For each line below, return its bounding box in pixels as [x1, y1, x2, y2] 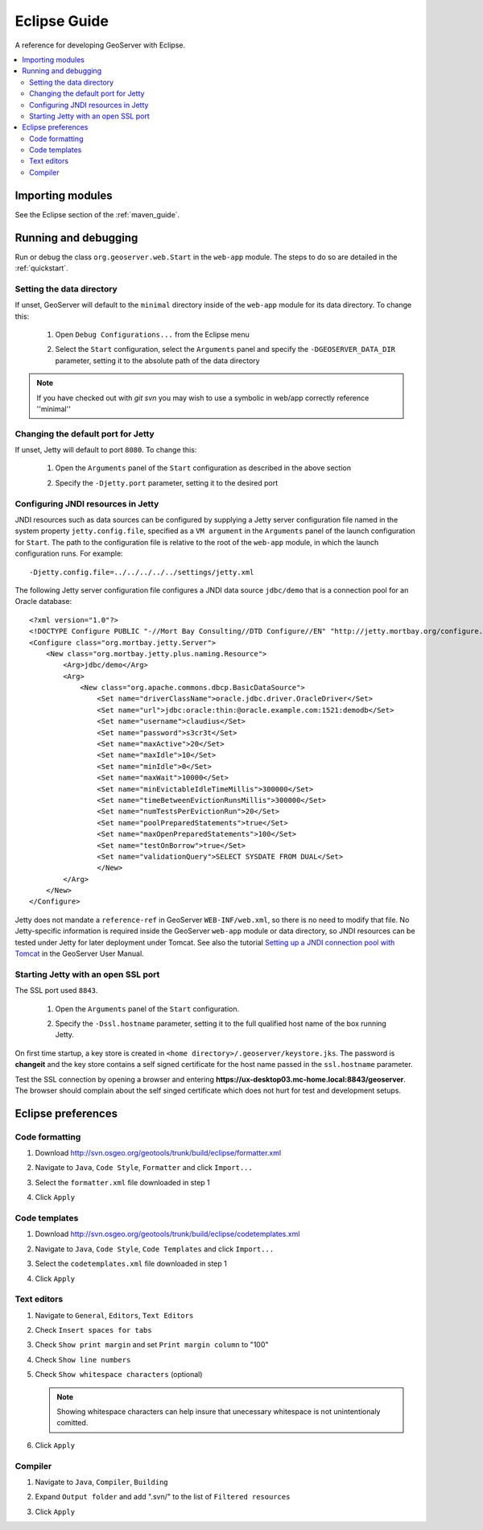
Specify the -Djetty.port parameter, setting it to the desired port [55, 478, 279, 487]
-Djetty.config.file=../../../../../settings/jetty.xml [29, 568, 254, 577]
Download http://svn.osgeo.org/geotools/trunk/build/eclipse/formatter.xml [35, 1148, 282, 1158]
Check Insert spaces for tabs [35, 1325, 152, 1335]
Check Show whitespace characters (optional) [35, 1370, 203, 1379]
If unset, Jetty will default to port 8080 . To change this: [14, 445, 197, 455]
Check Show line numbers [35, 1354, 131, 1364]
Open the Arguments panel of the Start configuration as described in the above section [55, 463, 352, 473]
